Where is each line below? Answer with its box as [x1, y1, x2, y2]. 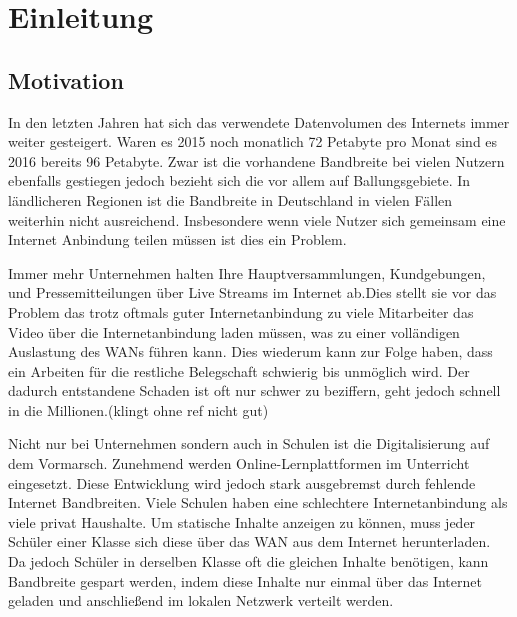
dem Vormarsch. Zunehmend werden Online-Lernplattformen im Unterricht [8, 453, 470, 474]
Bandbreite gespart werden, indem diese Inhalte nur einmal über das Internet [8, 570, 482, 591]
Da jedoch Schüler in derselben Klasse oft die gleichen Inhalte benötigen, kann [8, 551, 489, 572]
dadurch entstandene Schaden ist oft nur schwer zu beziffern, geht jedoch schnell [8, 380, 501, 401]
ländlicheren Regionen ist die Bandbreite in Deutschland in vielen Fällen [8, 189, 453, 210]
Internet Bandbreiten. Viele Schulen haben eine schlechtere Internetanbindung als [8, 492, 508, 513]
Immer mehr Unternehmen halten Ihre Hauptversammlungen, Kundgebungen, [8, 262, 486, 283]
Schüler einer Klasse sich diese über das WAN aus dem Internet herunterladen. [8, 531, 491, 552]
